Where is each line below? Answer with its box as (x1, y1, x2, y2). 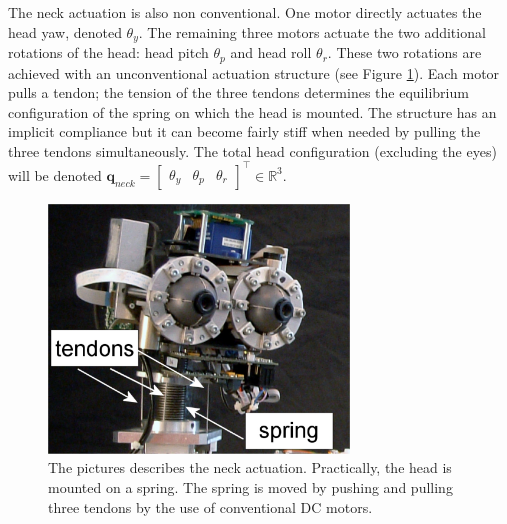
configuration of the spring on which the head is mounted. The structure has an (8, 101, 497, 122)
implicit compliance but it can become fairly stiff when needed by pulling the (8, 121, 481, 142)
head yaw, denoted (8, 21, 122, 42)
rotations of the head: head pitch (8, 42, 209, 63)
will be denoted (8, 164, 102, 185)
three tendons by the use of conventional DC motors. (48, 496, 373, 517)
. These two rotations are (327, 42, 482, 63)
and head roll (230, 42, 312, 63)
